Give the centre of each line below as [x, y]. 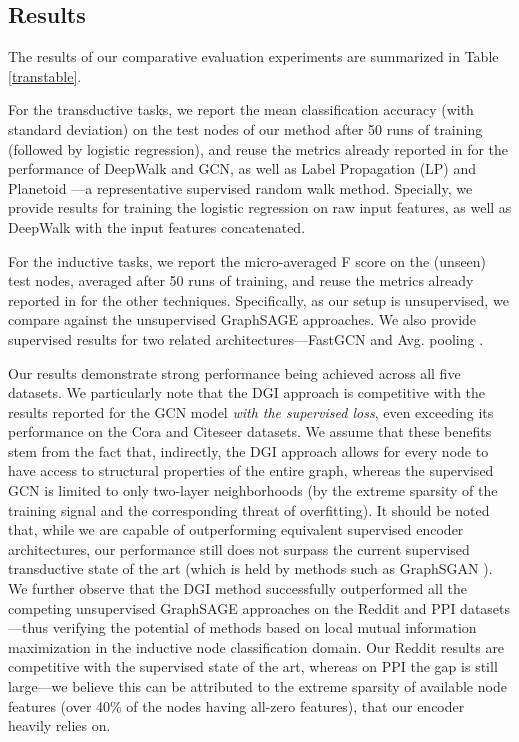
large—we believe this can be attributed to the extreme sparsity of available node [257, 686]
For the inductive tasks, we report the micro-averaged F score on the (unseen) [247, 260]
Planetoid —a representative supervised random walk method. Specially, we [240, 187]
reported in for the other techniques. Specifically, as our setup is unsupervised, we [258, 299]
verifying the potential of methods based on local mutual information [264, 627]
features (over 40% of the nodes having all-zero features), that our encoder [236, 705]
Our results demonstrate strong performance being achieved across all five [234, 372]
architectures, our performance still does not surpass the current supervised [239, 548]
